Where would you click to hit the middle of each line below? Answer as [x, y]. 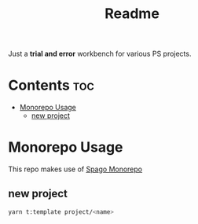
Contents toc [51, 85]
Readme [132, 14]
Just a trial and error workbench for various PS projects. [100, 54]
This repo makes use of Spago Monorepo [75, 169]
